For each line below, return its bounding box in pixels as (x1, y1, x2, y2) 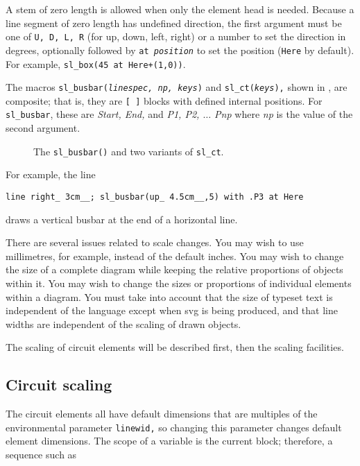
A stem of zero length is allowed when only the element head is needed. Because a (6, 2, 354, 16)
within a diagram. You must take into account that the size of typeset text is (6, 289, 333, 304)
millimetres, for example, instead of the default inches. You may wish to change (6, 248, 344, 263)
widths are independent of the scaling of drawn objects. (6, 316, 241, 331)
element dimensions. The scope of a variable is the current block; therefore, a (6, 433, 333, 448)
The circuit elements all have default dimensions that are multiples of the (6, 406, 318, 421)
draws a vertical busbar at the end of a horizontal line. (6, 212, 238, 226)
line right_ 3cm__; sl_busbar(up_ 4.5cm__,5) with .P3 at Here (6, 191, 304, 202)
